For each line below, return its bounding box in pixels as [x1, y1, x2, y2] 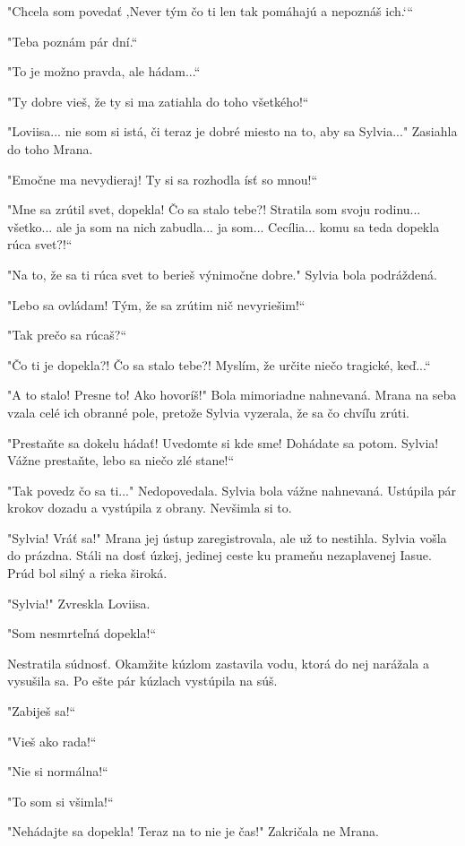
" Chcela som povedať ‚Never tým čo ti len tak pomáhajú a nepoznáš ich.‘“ [7, 2, 414, 20]
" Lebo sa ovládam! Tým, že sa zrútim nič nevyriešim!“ [7, 295, 306, 314]
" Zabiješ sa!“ [7, 702, 76, 721]
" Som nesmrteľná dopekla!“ [7, 624, 156, 643]
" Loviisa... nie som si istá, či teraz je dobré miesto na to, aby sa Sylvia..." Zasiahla [7, 122, 458, 141]
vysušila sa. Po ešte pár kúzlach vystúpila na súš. [7, 671, 278, 690]
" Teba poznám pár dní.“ [7, 31, 138, 50]
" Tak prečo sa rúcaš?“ [7, 325, 127, 344]
